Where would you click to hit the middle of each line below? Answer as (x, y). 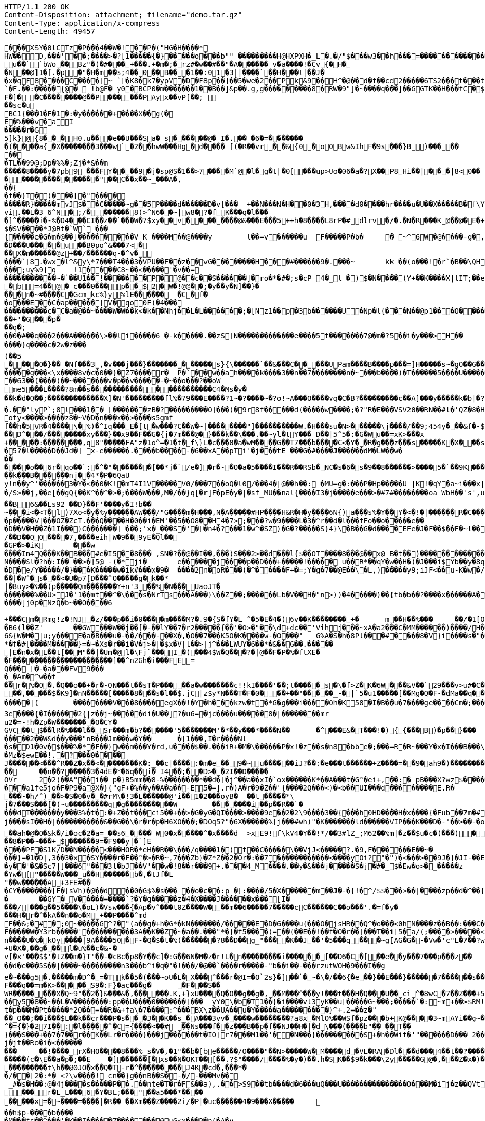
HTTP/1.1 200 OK (37, 7)
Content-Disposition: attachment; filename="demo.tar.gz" (123, 15)
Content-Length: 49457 (50, 31)
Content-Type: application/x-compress (82, 23)
